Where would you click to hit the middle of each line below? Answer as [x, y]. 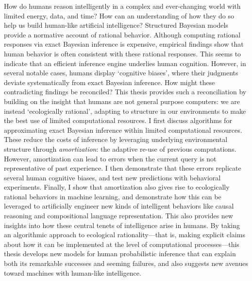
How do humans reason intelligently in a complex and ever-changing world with [122, 6]
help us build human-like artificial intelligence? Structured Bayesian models [116, 25]
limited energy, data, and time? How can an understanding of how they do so [119, 15]
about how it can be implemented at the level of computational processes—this [122, 244]
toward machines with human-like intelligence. [73, 272]
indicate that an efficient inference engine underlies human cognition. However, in [125, 63]
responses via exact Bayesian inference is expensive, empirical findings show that [124, 44]
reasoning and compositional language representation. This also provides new [118, 216]
